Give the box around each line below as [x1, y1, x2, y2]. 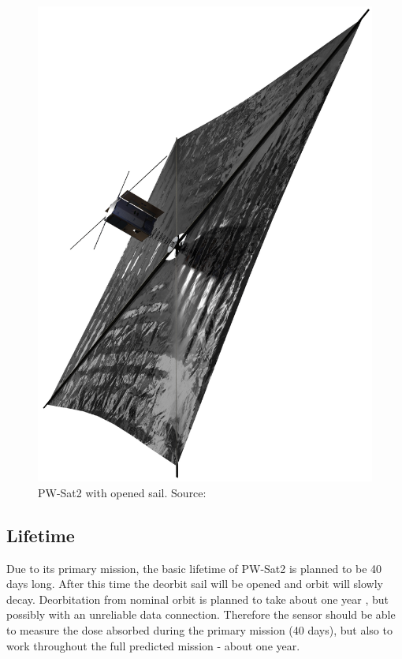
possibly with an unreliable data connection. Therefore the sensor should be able [6, 606, 396, 623]
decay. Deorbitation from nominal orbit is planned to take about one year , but [6, 590, 389, 607]
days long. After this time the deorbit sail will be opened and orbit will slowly [6, 575, 384, 592]
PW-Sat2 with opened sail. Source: [38, 484, 207, 500]
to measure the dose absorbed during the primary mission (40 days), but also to [6, 621, 393, 638]
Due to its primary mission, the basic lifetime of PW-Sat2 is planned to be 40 [6, 560, 382, 576]
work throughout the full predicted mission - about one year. [6, 637, 300, 653]
